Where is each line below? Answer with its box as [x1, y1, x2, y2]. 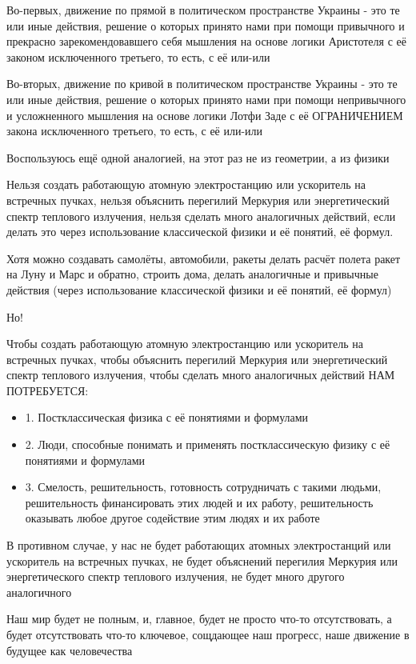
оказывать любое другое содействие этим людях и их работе [25, 510, 320, 526]
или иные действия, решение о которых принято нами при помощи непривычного [6, 90, 406, 107]
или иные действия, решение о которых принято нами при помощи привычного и [6, 17, 405, 34]
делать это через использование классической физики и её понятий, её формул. [6, 223, 394, 240]
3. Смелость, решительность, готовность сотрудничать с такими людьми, [25, 478, 382, 495]
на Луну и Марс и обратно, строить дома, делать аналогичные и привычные [6, 266, 378, 282]
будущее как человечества [6, 642, 133, 658]
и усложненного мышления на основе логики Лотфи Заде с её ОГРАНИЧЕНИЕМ [6, 106, 403, 123]
